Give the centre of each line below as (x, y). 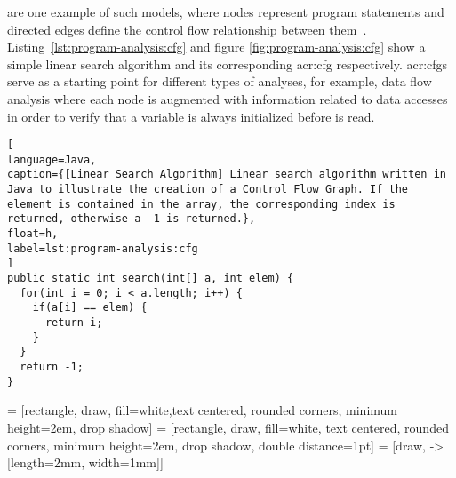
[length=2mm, (46, 462)
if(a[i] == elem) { (90, 308)
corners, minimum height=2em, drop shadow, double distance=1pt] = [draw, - (221, 445)
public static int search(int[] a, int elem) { (151, 279)
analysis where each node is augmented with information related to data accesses (228, 98)
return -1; (52, 367)
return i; (74, 323)
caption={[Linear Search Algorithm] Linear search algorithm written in (227, 175)
